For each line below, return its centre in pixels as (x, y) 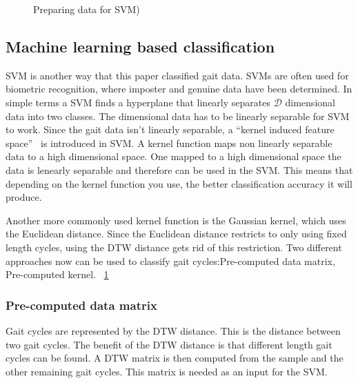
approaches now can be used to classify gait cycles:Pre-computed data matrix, (170, 261)
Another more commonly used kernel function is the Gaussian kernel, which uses (176, 220)
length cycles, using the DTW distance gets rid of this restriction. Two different (174, 247)
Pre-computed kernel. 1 (57, 274)
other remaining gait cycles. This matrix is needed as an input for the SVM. (167, 371)
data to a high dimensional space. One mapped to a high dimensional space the (173, 156)
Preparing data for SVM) (87, 9)
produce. (24, 197)
